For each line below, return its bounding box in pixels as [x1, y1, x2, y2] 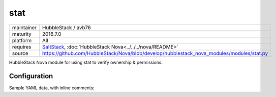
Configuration [9, 72, 53, 80]
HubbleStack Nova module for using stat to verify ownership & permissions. [9, 59, 163, 65]
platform [12, 37, 32, 44]
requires [12, 43, 31, 50]
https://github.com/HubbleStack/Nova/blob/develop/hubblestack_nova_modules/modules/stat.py [42, 49, 268, 56]
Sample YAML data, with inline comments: [9, 85, 94, 91]
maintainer [12, 24, 37, 31]
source [12, 49, 29, 56]
